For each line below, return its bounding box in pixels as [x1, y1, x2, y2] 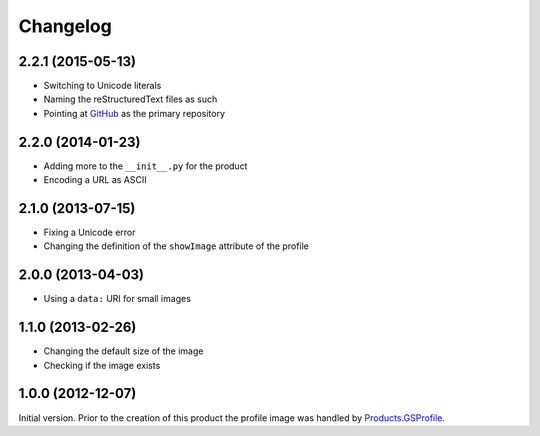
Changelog [18, 15, 112, 37]
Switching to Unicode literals [43, 80, 162, 92]
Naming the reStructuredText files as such [43, 93, 218, 105]
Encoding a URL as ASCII [43, 174, 147, 186]
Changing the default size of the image [43, 345, 204, 357]
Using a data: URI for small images [43, 293, 192, 305]
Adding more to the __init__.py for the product [43, 160, 248, 172]
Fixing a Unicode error [43, 226, 136, 239]
